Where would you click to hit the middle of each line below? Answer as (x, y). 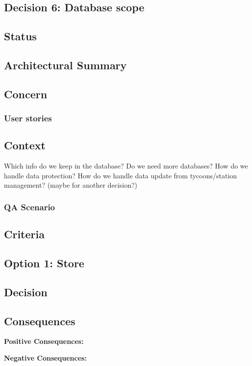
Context (25, 145)
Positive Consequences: (44, 341)
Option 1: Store (44, 263)
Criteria (24, 234)
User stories (28, 118)
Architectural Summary (65, 65)
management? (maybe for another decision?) (71, 185)
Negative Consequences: (45, 357)
